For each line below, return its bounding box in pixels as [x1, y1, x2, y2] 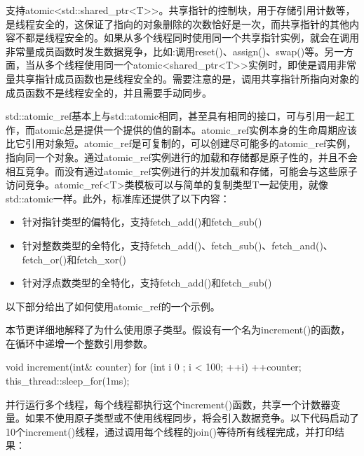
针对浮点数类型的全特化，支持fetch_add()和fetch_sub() [22, 275, 272, 290]
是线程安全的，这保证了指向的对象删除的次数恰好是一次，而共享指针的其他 [6, 16, 349, 31]
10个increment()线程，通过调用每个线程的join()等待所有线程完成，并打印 [6, 424, 335, 438]
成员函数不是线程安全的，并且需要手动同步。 [6, 85, 212, 99]
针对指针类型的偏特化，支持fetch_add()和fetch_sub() [22, 214, 262, 229]
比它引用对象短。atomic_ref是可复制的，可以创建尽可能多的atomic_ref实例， [6, 136, 356, 151]
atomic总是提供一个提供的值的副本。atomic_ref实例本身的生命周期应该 [34, 122, 357, 137]
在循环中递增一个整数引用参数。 [6, 336, 153, 350]
